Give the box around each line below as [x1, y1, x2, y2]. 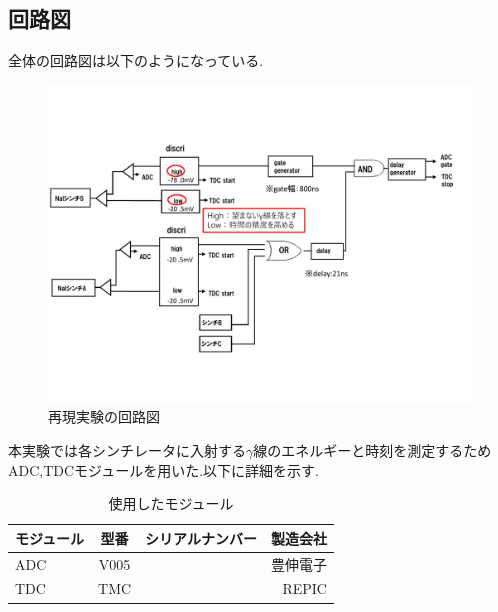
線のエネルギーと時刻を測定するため [253, 439, 492, 460]
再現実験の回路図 [48, 406, 160, 427]
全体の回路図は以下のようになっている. [8, 50, 264, 71]
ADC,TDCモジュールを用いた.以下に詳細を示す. [8, 459, 319, 480]
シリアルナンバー [145, 527, 257, 548]
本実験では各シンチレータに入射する [8, 439, 246, 460]
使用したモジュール [108, 493, 234, 514]
